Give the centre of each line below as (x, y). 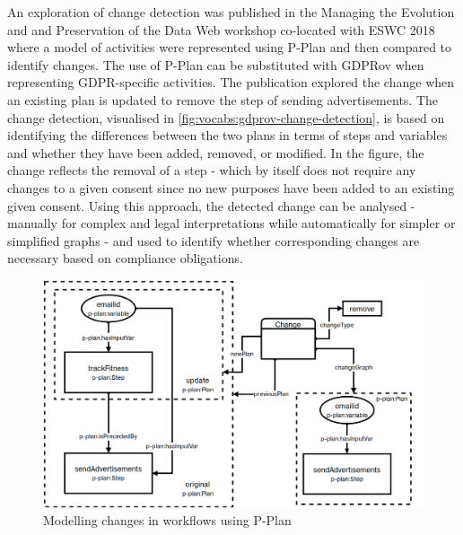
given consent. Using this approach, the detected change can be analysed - (211, 205)
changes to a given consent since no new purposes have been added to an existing (231, 187)
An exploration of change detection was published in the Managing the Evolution (231, 12)
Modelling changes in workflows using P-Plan (167, 520)
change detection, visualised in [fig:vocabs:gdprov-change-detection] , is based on (226, 117)
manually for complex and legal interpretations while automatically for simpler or (231, 223)
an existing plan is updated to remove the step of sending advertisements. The (223, 99)
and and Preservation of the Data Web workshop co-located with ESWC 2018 (221, 29)
